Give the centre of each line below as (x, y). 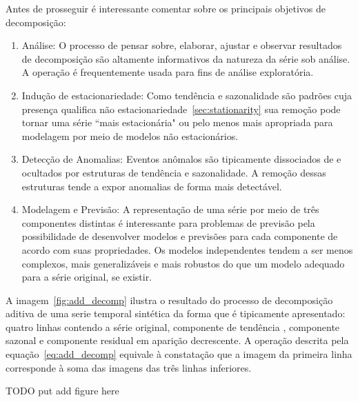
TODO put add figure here (62, 391)
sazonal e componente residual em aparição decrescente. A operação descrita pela (177, 340)
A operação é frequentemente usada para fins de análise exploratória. (168, 72)
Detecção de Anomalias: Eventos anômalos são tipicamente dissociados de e (181, 159)
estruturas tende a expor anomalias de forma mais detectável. (152, 186)
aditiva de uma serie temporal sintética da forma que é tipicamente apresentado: (176, 313)
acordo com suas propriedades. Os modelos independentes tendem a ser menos (187, 249)
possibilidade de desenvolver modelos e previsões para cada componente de (180, 236)
